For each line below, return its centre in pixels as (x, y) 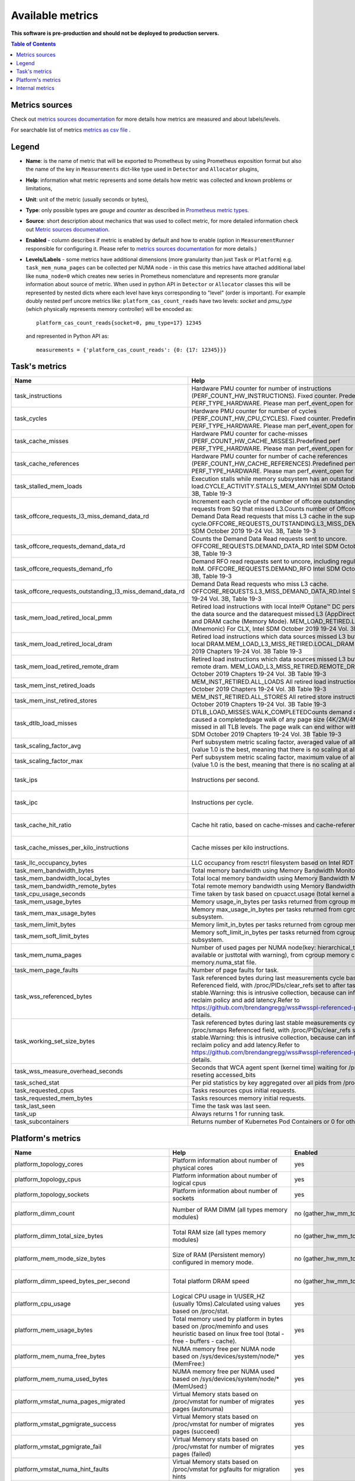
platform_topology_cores (49, 1164)
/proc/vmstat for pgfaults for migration (226, 1469)
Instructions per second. (225, 780)
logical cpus (189, 1183)
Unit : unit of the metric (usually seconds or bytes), (87, 199)
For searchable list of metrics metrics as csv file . (71, 130)
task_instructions (38, 396)
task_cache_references (47, 464)
